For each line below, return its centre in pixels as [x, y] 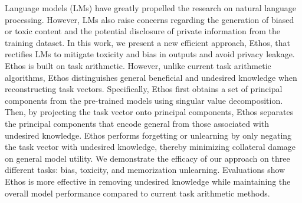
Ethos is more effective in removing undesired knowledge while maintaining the [148, 181]
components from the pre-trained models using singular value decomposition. [144, 100]
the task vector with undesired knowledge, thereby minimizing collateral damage [150, 147]
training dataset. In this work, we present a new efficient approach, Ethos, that [148, 42]
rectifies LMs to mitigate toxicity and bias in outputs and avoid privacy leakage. [150, 54]
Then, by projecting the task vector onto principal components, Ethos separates [149, 112]
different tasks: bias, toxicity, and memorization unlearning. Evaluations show [145, 170]
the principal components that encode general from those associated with [137, 123]
